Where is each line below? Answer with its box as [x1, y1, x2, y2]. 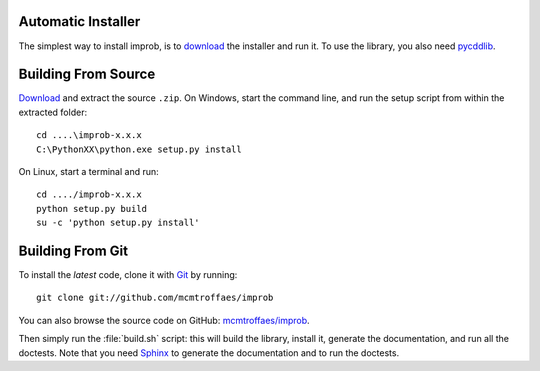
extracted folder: [18, 106, 88, 118]
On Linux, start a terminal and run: [18, 165, 159, 177]
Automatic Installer [18, 13, 141, 30]
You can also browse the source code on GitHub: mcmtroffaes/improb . [18, 314, 310, 326]
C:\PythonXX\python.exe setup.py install [36, 143, 242, 155]
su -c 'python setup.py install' [36, 217, 200, 229]
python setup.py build [36, 203, 148, 214]
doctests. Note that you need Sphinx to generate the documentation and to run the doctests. [18, 346, 400, 359]
